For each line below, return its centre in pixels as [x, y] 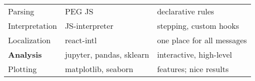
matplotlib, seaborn [99, 69]
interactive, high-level [195, 54]
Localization [29, 40]
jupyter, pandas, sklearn [107, 54]
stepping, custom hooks [198, 26]
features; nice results [193, 69]
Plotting [22, 69]
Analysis [25, 54]
